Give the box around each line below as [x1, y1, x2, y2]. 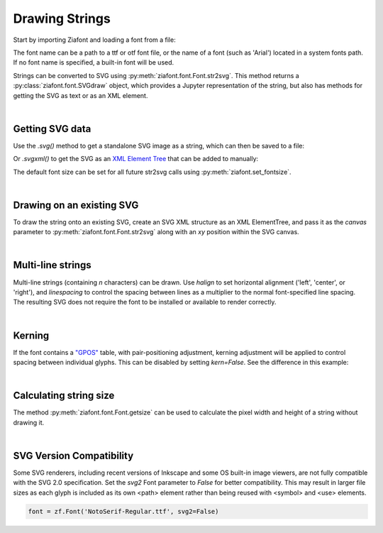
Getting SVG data [13, 123, 91, 135]
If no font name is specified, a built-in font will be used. [13, 58, 174, 67]
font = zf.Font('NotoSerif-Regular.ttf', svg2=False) [28, 507, 219, 515]
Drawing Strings [13, 11, 111, 26]
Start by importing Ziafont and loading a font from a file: [13, 35, 177, 44]
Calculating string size [13, 390, 115, 402]
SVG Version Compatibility [13, 449, 134, 461]
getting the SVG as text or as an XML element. [13, 91, 148, 99]
